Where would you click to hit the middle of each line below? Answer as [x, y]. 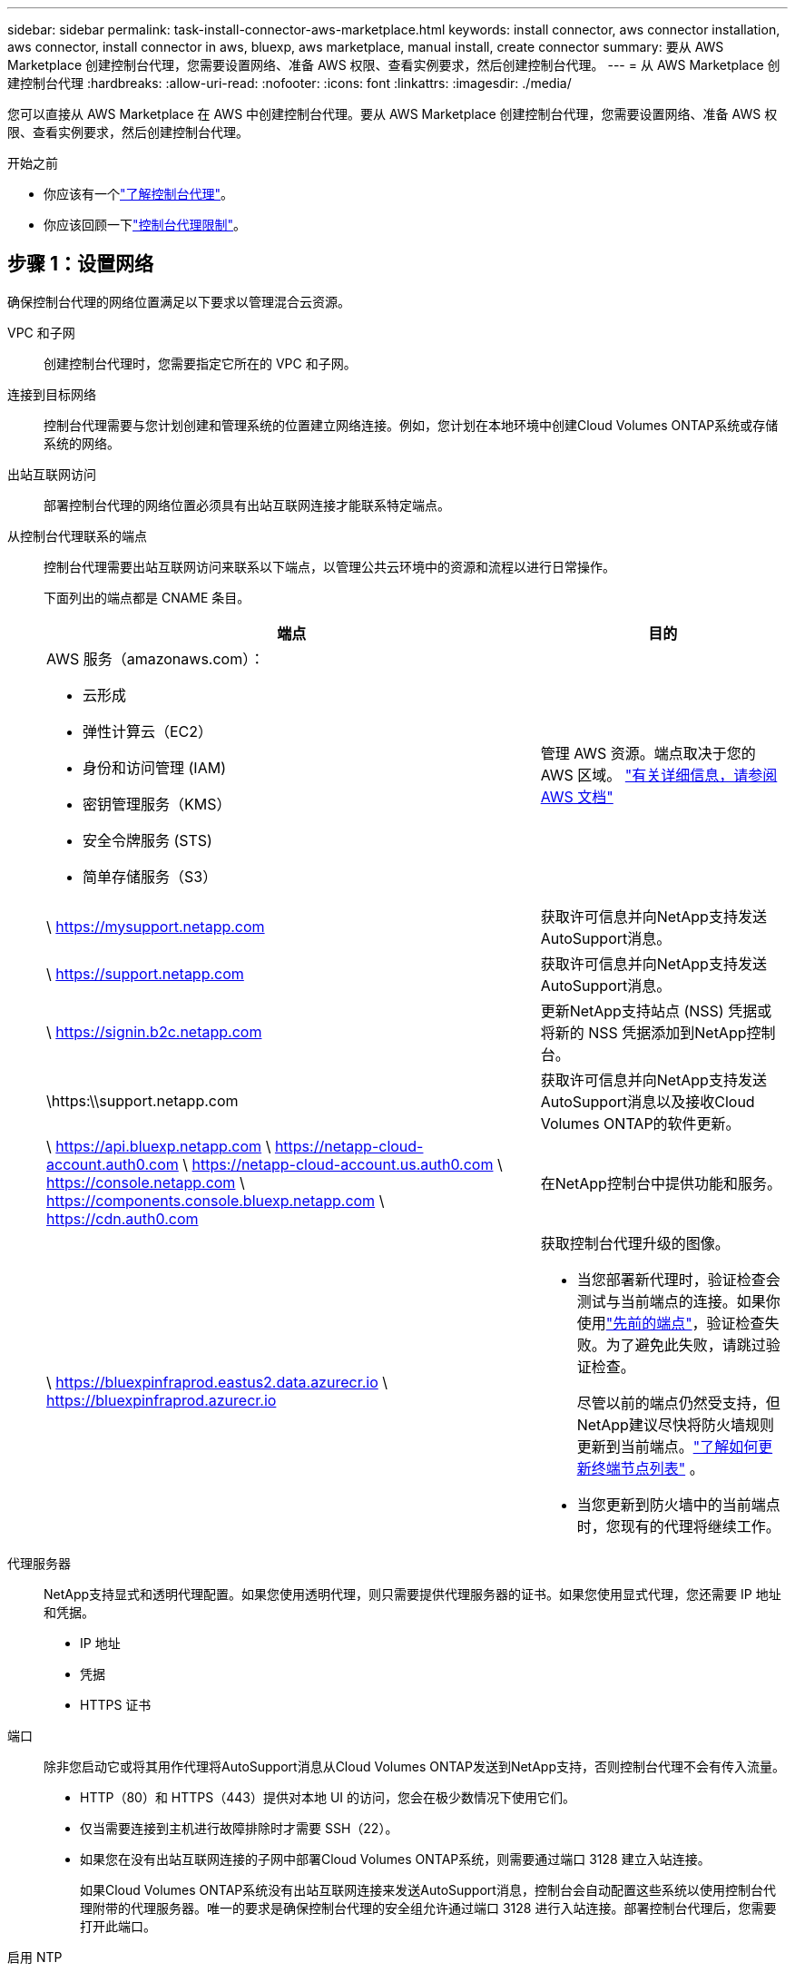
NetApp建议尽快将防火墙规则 [675, 1424]
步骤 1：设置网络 [81, 264]
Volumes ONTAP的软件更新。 [640, 1123]
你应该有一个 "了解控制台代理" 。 [139, 194]
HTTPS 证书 [116, 1704]
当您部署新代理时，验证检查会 [678, 1279]
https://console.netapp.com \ [146, 1182]
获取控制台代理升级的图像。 [635, 1243]
